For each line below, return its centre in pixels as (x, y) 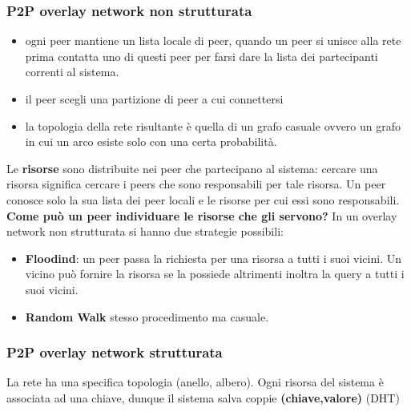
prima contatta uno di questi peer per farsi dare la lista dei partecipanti (201, 56)
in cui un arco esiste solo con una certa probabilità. (151, 141)
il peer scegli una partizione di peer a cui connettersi (154, 99)
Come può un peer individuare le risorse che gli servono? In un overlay (202, 215)
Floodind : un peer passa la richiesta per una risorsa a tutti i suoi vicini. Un (213, 258)
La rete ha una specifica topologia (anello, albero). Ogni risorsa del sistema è (195, 382)
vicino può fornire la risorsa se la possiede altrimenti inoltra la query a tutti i (215, 274)
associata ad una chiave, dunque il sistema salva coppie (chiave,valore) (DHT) (203, 397)
